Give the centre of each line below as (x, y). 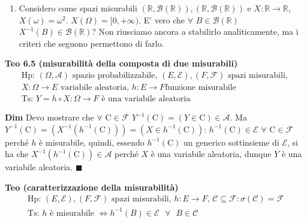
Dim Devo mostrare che (49, 117)
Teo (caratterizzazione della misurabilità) (92, 187)
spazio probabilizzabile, (115, 75)
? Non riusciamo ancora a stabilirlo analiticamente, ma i (195, 31)
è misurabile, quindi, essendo (92, 142)
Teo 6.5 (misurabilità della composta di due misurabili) (121, 63)
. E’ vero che (162, 19)
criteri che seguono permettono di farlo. (91, 43)
